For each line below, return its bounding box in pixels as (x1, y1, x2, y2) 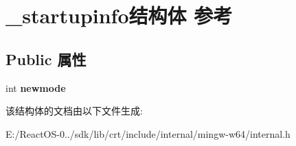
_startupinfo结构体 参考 (5, 1, 233, 29)
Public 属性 (5, 48, 87, 69)
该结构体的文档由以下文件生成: (5, 104, 143, 118)
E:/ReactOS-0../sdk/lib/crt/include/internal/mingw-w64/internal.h (5, 126, 291, 141)
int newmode (5, 80, 66, 95)
